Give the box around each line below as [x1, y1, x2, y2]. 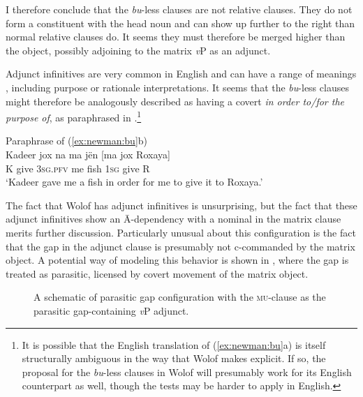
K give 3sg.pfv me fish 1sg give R [6, 160, 150, 175]
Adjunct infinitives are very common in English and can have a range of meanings [6, 66, 357, 81]
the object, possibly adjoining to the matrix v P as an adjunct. [6, 43, 271, 57]
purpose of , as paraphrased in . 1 [6, 108, 142, 124]
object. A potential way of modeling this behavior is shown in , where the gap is [6, 253, 349, 267]
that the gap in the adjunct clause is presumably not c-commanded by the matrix [6, 239, 355, 253]
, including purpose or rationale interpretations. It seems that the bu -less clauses [6, 80, 349, 94]
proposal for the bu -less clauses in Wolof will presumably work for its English [22, 364, 352, 379]
